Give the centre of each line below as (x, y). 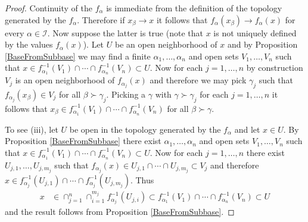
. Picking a (126, 94)
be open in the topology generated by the (145, 129)
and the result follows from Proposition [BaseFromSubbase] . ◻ (120, 212)
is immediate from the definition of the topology (194, 8)
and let (247, 129)
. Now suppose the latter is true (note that (125, 32)
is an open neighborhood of (65, 80)
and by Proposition (262, 44)
